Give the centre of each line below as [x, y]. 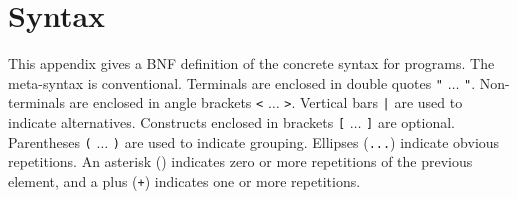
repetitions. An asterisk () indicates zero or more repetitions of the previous [240, 161]
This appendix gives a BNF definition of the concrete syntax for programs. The [251, 63]
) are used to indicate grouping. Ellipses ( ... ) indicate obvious [306, 141]
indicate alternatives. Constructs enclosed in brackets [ [177, 122]
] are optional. [410, 122]
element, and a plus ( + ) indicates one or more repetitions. [184, 180]
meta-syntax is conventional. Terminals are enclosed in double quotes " [225, 82]
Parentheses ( [50, 141]
